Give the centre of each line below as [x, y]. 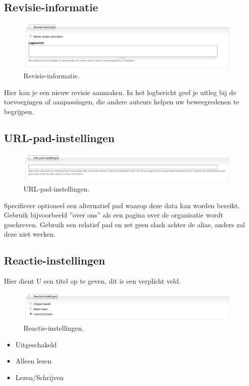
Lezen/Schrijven [40, 377]
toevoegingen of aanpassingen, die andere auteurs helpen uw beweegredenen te [122, 102]
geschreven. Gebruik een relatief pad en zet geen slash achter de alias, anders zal [124, 224]
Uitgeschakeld [36, 344]
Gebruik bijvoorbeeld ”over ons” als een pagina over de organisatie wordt [114, 215]
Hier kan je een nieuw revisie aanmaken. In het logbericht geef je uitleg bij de [120, 92]
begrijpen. [19, 111]
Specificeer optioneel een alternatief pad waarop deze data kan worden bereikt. [122, 205]
